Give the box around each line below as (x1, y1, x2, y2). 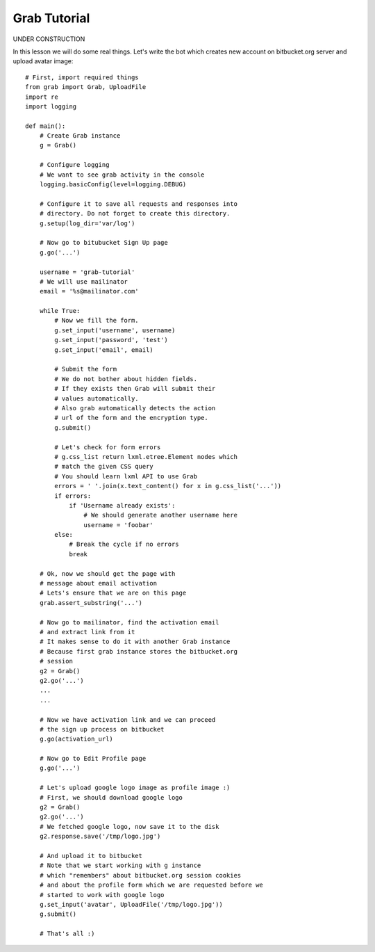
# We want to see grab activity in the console (39, 170, 205, 179)
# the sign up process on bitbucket (39, 725, 165, 733)
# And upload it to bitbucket (39, 852, 142, 860)
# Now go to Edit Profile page (39, 755, 147, 763)
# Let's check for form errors (54, 443, 161, 451)
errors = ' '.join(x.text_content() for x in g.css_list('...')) (54, 482, 282, 490)
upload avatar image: (12, 57, 74, 65)
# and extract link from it (39, 628, 135, 636)
